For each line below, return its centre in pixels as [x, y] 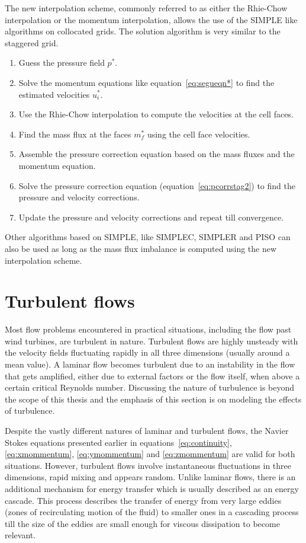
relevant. [20, 535]
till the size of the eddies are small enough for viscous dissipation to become [142, 523]
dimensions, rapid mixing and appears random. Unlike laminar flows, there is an [150, 477]
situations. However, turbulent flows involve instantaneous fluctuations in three [148, 465]
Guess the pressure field [62, 63]
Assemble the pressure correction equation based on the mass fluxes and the [157, 154]
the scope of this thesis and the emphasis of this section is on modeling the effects [153, 399]
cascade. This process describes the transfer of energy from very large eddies [143, 500]
